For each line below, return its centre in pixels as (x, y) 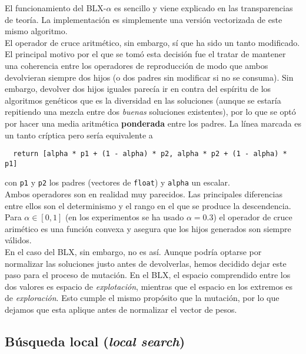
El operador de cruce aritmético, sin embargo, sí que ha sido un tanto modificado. (152, 42)
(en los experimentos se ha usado (124, 217)
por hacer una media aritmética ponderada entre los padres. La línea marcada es (153, 123)
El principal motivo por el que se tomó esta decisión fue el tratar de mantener (145, 54)
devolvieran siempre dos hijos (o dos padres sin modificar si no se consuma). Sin (149, 77)
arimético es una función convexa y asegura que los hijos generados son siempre (148, 228)
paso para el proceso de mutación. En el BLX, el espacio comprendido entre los (148, 275)
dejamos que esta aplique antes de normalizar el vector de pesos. (121, 310)
